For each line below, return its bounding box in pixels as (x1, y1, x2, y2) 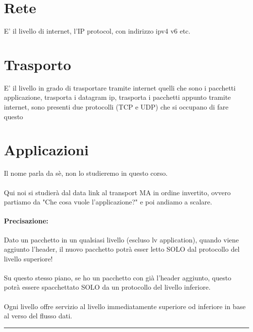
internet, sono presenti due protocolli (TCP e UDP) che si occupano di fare (4, 102, 229, 112)
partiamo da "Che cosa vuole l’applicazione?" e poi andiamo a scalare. (4, 197, 212, 207)
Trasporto (4, 54, 72, 74)
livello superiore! (4, 253, 53, 263)
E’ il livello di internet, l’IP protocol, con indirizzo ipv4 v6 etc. (4, 26, 191, 36)
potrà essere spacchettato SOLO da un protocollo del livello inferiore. (4, 282, 211, 292)
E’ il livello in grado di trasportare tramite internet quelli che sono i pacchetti (4, 82, 236, 92)
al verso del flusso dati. (4, 311, 72, 321)
